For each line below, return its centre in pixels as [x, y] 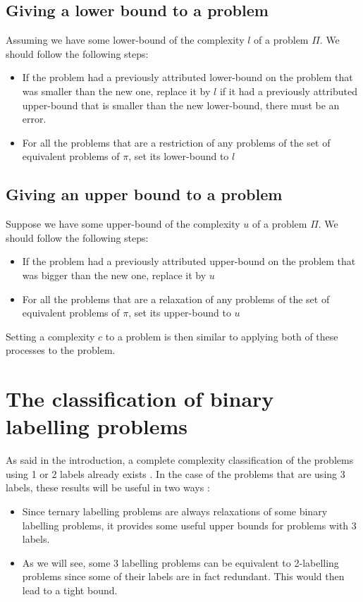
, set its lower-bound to [179, 156]
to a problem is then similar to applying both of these [222, 336]
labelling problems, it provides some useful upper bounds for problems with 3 [189, 525]
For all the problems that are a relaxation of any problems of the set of [176, 299]
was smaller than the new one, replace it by [116, 91]
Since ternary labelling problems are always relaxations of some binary [175, 511]
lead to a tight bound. [70, 590]
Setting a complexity [50, 336]
